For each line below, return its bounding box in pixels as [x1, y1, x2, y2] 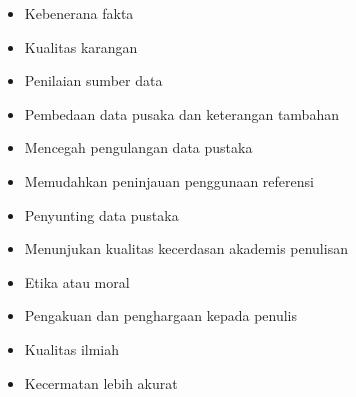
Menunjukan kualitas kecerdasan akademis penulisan [24, 238, 348, 259]
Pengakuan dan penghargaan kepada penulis [24, 305, 297, 326]
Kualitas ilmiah [24, 338, 120, 359]
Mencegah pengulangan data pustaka [24, 137, 253, 158]
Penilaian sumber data [24, 70, 163, 91]
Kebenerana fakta [24, 3, 134, 23]
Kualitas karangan [24, 36, 138, 57]
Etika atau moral [24, 271, 130, 292]
